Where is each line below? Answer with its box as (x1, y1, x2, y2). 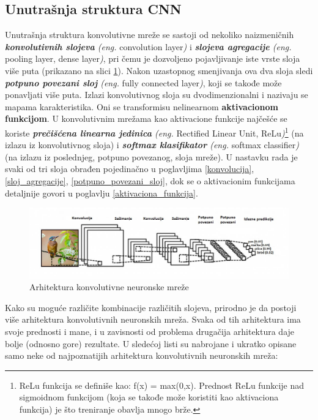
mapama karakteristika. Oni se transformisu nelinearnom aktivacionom (5, 100, 278, 113)
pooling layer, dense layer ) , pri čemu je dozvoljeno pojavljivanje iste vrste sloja (5, 52, 300, 65)
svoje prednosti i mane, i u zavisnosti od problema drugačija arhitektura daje (5, 325, 295, 338)
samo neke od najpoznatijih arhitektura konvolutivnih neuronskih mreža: (5, 349, 278, 362)
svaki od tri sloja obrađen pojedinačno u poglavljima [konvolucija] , (5, 162, 254, 175)
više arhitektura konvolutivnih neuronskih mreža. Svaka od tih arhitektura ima (5, 313, 301, 326)
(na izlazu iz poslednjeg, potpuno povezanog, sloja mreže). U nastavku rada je (5, 150, 298, 163)
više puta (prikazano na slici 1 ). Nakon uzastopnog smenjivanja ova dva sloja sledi (5, 64, 313, 77)
